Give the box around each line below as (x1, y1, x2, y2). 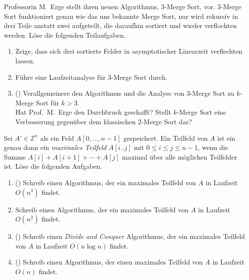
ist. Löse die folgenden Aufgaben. (4, 161, 102, 171)
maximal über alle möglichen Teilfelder (122, 151, 237, 162)
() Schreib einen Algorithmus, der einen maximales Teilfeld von (15, 257, 203, 267)
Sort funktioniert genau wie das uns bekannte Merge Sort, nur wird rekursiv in (4, 11, 238, 21)
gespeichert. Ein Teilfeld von (123, 133, 208, 143)
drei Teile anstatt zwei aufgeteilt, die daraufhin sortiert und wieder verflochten (4, 20, 237, 30)
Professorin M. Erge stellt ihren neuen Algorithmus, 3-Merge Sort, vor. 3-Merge (4, 1, 242, 11)
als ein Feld (40, 133, 74, 143)
